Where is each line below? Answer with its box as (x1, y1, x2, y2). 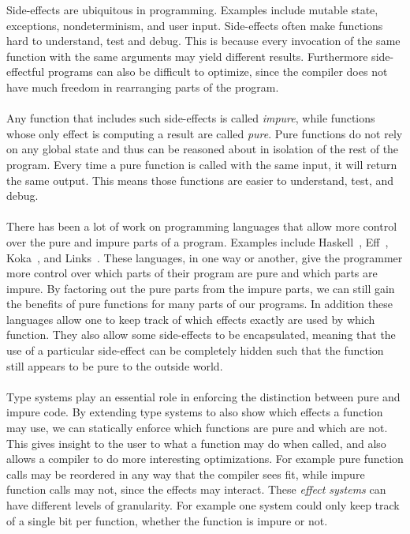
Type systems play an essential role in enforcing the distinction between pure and (6, 388, 401, 404)
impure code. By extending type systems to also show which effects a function (6, 404, 383, 420)
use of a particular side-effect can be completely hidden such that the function (6, 342, 384, 359)
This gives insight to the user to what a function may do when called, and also (6, 434, 386, 451)
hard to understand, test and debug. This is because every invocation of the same (6, 32, 401, 49)
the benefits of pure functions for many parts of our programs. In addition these (6, 295, 393, 312)
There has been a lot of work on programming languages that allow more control (6, 218, 397, 235)
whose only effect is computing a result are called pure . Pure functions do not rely (6, 125, 403, 141)
